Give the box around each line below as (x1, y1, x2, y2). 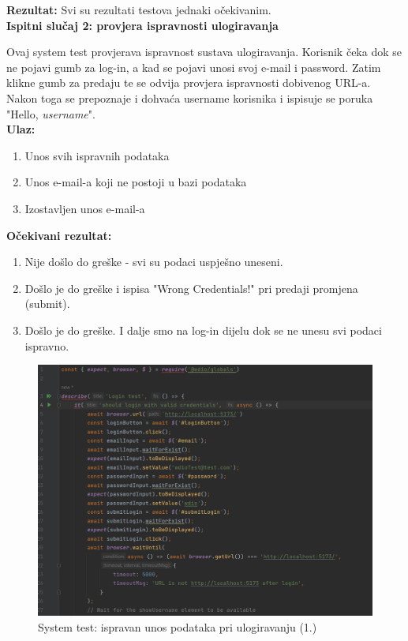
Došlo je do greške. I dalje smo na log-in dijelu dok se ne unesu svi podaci (24, 321, 382, 338)
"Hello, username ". (6, 105, 95, 122)
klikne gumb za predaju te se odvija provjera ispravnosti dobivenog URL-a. (6, 74, 371, 91)
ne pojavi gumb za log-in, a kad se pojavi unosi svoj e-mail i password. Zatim (6, 58, 381, 75)
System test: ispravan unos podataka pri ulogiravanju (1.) (38, 618, 317, 635)
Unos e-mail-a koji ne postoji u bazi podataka (24, 174, 247, 190)
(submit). (24, 295, 70, 312)
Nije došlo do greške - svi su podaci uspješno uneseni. (24, 253, 283, 270)
